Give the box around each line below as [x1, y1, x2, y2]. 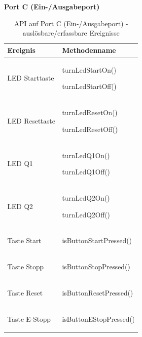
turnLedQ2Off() [62, 209, 110, 219]
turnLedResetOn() [62, 107, 118, 118]
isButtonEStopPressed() [62, 313, 135, 324]
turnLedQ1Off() [62, 167, 110, 177]
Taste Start [7, 235, 41, 246]
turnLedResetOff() [62, 124, 118, 134]
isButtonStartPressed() [62, 235, 132, 246]
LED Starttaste [7, 73, 54, 83]
